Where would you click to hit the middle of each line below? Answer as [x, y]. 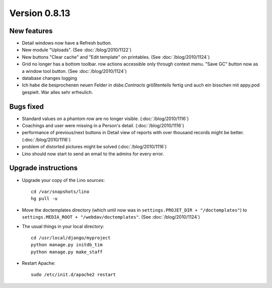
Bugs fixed [26, 106]
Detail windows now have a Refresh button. [67, 43]
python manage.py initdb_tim [67, 245]
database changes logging [50, 78]
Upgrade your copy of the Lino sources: [63, 180]
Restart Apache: [39, 263]
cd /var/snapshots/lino [60, 191]
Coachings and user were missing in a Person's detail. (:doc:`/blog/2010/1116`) [103, 126]
